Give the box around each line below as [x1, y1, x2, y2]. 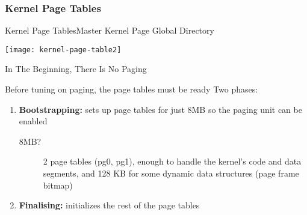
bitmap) [43, 178, 73, 191]
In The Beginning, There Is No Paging [5, 62, 147, 75]
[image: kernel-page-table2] [5, 45, 122, 54]
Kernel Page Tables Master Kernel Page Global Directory [5, 24, 214, 37]
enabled [19, 115, 48, 127]
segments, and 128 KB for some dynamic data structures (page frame [43, 167, 299, 180]
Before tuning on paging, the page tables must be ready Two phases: [5, 83, 258, 95]
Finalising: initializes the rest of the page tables [19, 199, 200, 211]
